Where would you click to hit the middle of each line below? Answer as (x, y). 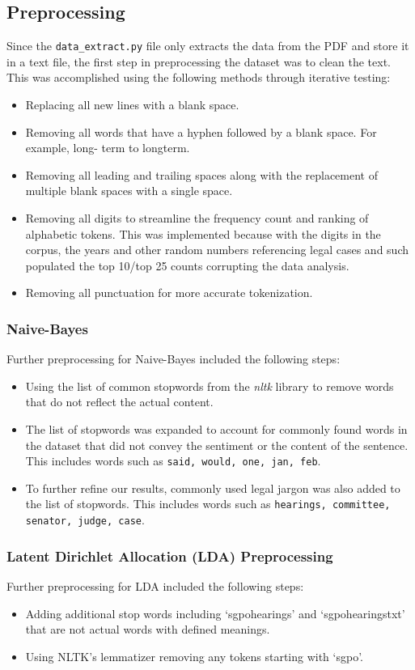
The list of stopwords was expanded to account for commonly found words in (216, 428)
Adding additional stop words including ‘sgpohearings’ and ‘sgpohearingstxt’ (215, 613)
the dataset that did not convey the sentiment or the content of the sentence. (217, 445)
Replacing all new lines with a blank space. (132, 105)
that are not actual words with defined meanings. (148, 629)
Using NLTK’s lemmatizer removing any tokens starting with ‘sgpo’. (194, 656)
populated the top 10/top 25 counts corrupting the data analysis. (187, 265)
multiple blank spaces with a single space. (129, 191)
